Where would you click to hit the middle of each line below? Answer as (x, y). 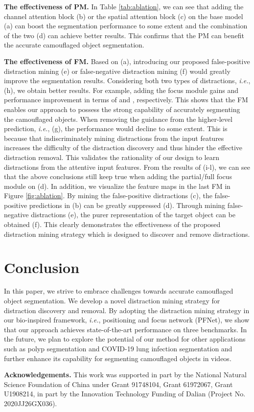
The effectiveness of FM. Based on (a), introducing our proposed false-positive (127, 61)
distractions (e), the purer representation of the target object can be (133, 215)
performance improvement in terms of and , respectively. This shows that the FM (126, 100)
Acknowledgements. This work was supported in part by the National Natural (125, 375)
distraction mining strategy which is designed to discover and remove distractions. (127, 234)
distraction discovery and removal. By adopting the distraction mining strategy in (127, 310)
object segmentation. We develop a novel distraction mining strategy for (112, 300)
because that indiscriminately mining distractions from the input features (114, 138)
